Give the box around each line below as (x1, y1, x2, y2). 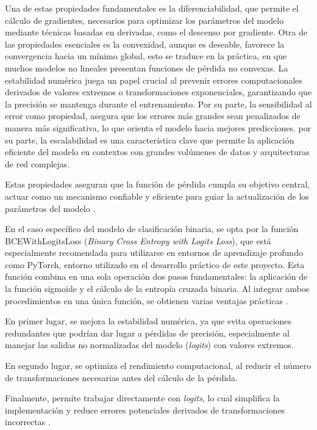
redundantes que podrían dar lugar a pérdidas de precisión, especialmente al (5, 326, 290, 339)
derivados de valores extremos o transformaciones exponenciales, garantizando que (5, 86, 312, 98)
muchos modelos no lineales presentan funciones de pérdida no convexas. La (5, 61, 288, 74)
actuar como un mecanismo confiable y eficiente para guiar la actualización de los (5, 189, 309, 202)
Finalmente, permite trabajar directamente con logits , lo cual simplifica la (5, 392, 280, 404)
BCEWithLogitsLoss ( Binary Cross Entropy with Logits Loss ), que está (5, 234, 271, 247)
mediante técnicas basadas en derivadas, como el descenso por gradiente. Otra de (5, 26, 308, 38)
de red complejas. (5, 157, 70, 170)
